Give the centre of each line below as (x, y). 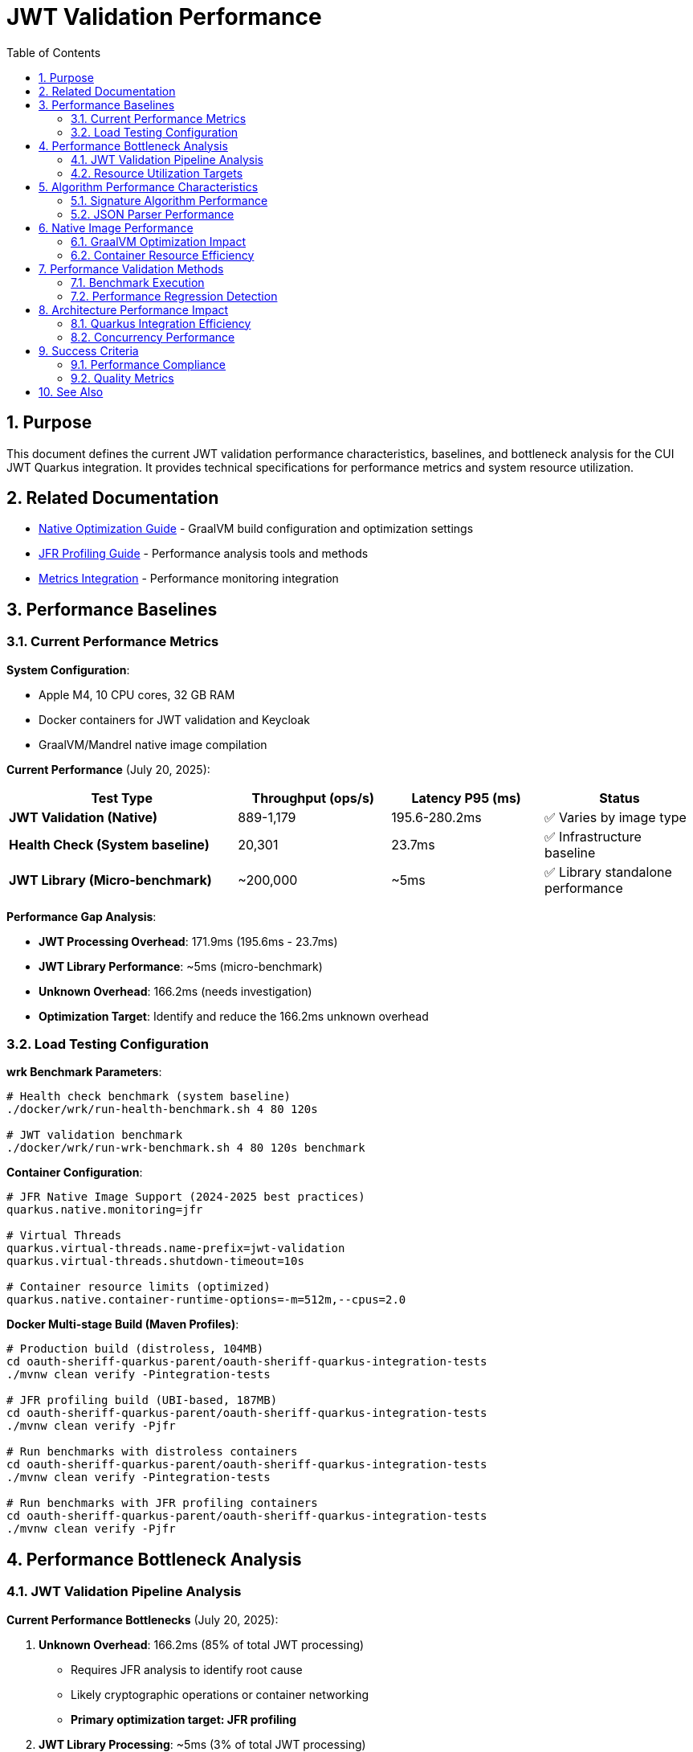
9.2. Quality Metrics (122, 378)
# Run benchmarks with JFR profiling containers (162, 1503)
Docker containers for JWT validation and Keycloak (174, 719)
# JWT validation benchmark (95, 1135)
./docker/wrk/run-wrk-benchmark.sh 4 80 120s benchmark (186, 1148)
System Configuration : (68, 669)
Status (620, 798)
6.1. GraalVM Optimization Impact (159, 241)
